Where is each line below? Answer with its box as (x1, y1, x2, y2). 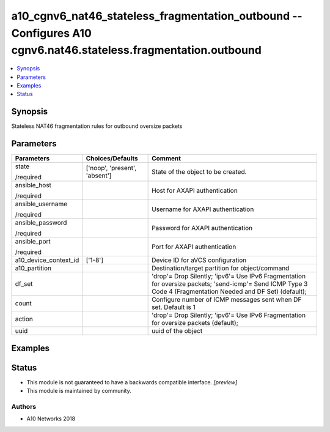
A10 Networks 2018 (26, 415, 76, 422)
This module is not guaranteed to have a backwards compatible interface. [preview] (26, 378, 238, 385)
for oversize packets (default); (152, 319, 238, 327)
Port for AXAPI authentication (152, 242, 237, 251)
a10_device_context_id (15, 256, 79, 264)
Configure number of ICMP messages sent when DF (152, 296, 302, 304)
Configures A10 (11, 26, 92, 40)
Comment (152, 154, 182, 163)
